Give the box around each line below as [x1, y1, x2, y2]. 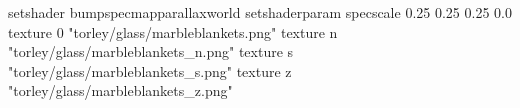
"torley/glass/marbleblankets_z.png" [8, 80, 233, 101]
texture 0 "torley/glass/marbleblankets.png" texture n [8, 21, 338, 42]
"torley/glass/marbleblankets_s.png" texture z [8, 60, 292, 81]
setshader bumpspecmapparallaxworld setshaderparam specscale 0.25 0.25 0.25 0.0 [8, 2, 512, 22]
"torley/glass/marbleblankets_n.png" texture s [8, 41, 294, 62]
